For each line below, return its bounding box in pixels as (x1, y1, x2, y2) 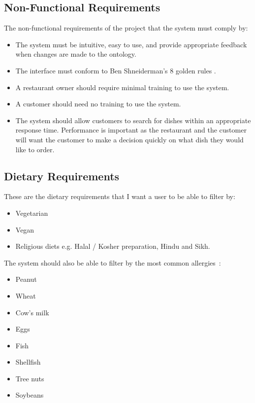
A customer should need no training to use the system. (15, 99, 181, 109)
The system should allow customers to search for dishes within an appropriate (15, 115, 251, 125)
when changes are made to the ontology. (15, 49, 136, 59)
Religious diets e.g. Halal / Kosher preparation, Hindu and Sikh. (15, 241, 210, 251)
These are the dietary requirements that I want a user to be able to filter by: (4, 191, 235, 201)
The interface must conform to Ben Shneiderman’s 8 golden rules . (15, 65, 216, 75)
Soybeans (15, 390, 44, 400)
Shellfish (15, 357, 41, 367)
